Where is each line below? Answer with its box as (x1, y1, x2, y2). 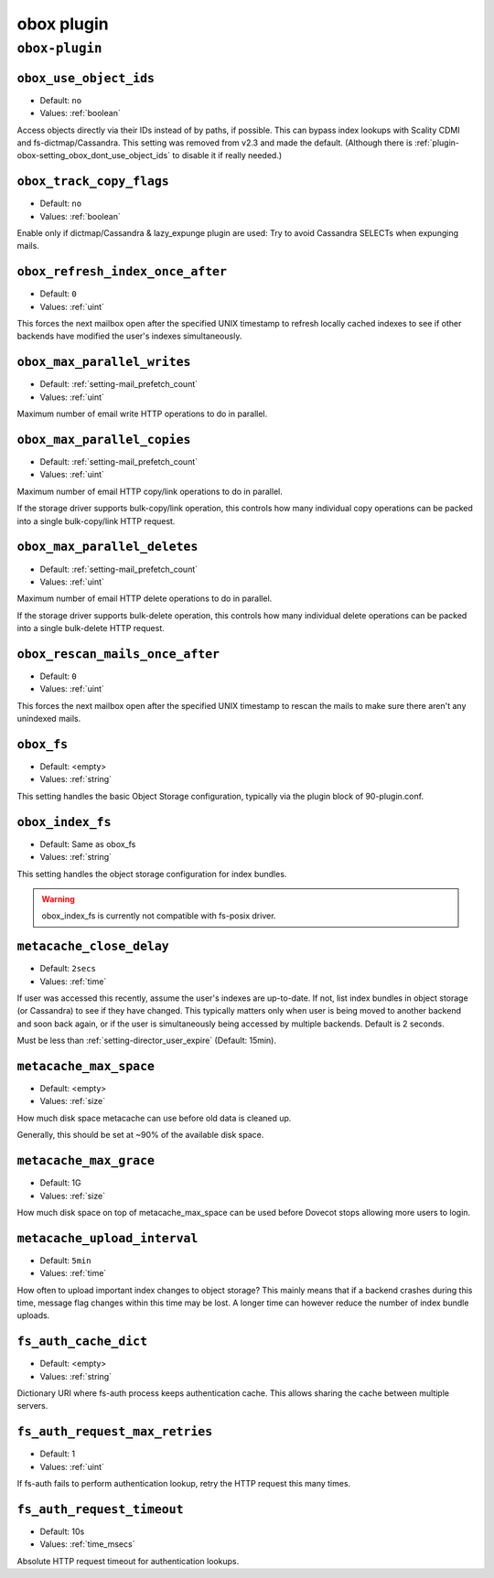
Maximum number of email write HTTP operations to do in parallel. (16, 408, 268, 420)
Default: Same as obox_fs (39, 838, 136, 850)
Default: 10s (39, 1526, 85, 1537)
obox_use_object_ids (16, 70, 156, 86)
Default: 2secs (39, 963, 96, 974)
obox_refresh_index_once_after (16, 264, 228, 279)
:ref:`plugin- (414, 137, 460, 148)
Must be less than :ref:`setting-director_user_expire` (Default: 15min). (16, 1035, 277, 1047)
